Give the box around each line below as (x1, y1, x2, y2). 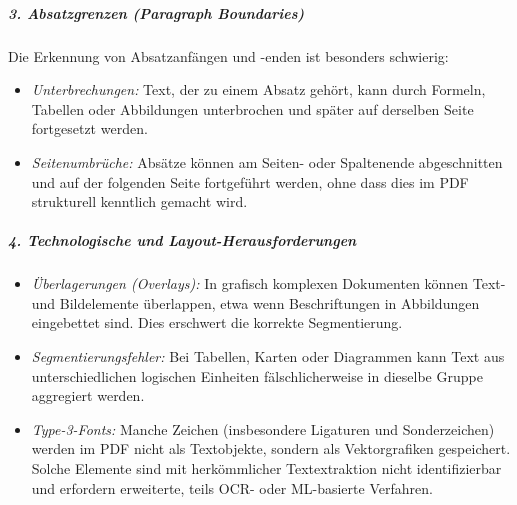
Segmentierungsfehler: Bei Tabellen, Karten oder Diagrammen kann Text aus (31, 346, 505, 367)
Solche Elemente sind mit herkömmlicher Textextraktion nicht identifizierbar (31, 458, 502, 479)
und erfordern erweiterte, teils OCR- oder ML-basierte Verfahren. (31, 477, 433, 498)
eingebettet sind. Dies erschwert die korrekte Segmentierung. (31, 312, 403, 333)
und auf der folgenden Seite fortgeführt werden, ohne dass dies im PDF (31, 171, 469, 192)
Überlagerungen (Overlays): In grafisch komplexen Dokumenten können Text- (31, 273, 506, 294)
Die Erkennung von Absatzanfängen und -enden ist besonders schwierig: (8, 45, 449, 66)
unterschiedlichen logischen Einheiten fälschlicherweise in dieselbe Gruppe (31, 365, 483, 386)
